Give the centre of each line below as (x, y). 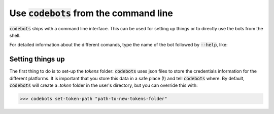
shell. (15, 35)
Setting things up (37, 59)
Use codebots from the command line (91, 13)
